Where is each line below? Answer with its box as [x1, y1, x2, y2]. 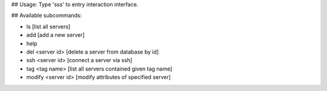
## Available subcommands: [11, 12, 82, 19]
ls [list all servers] [26, 23, 71, 30]
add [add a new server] [26, 31, 85, 39]
